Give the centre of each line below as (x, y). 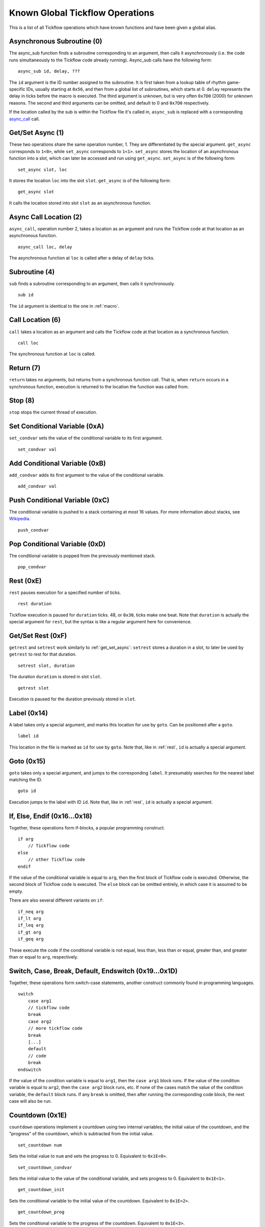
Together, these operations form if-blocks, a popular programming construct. (87, 827)
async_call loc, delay (45, 247)
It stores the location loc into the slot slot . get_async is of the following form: (90, 181)
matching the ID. (26, 779)
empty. (16, 891)
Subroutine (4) (32, 272)
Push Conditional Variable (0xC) (59, 500)
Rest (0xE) (25, 581)
